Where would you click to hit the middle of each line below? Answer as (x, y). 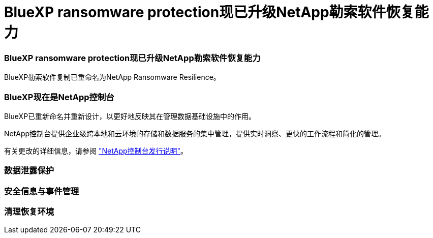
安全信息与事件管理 (42, 191)
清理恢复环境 (29, 212)
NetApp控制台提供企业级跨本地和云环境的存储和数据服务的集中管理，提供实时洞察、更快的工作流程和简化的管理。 (195, 133)
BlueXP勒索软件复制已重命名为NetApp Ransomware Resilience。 (112, 77)
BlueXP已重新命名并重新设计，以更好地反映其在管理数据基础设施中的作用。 (130, 116)
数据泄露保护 (29, 171)
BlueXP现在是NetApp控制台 (59, 97)
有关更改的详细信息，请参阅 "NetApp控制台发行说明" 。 (96, 151)
